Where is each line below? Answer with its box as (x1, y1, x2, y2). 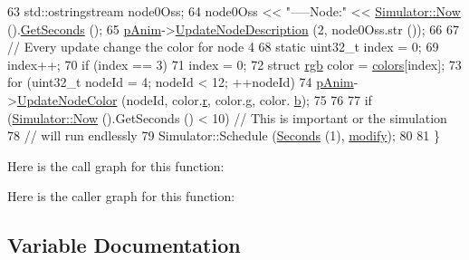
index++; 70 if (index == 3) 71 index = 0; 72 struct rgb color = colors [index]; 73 (7, 54, 462, 73)
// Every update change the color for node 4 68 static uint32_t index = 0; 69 (7, 37, 439, 56)
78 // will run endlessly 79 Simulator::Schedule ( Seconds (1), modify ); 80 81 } (7, 126, 440, 145)
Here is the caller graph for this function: (7, 187, 235, 206)
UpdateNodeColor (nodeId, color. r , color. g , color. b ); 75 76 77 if (16, 90, 372, 109)
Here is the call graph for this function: (7, 156, 225, 175)
